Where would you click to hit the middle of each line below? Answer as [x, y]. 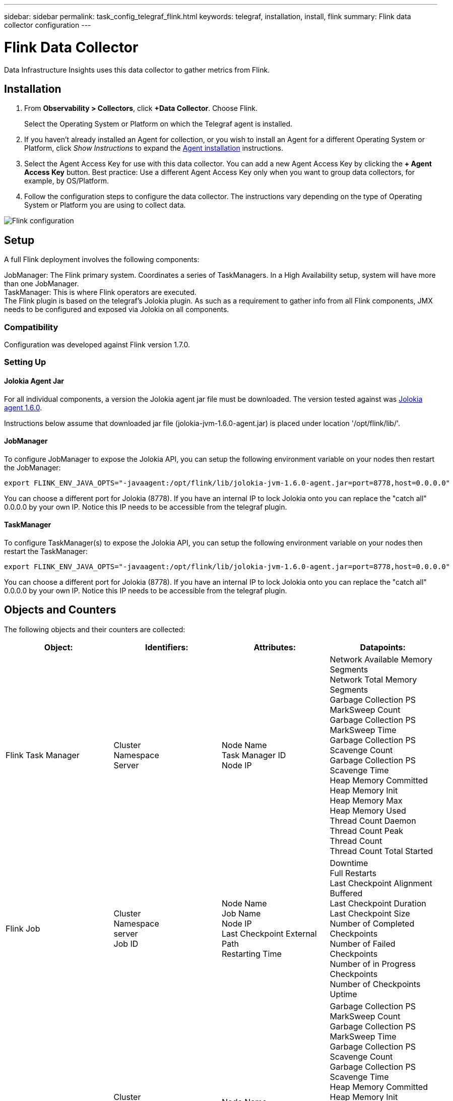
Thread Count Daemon [373, 820]
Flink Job [23, 928]
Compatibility [31, 327]
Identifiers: [167, 647]
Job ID [126, 943]
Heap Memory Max [366, 800]
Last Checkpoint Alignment [381, 883]
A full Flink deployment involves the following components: [102, 260]
